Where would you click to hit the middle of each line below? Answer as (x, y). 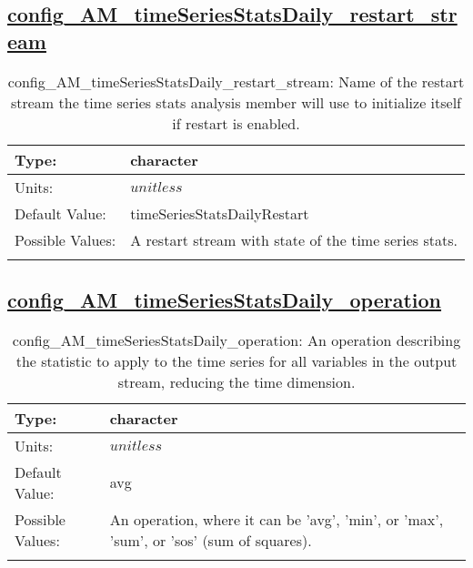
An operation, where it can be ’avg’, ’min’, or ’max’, (277, 519)
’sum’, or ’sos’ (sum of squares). (211, 540)
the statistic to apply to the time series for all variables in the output (236, 360)
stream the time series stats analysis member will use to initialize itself (236, 102)
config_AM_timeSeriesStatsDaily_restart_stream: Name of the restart (236, 81)
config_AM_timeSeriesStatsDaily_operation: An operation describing (236, 340)
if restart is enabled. (236, 123)
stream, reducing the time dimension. (236, 381)
